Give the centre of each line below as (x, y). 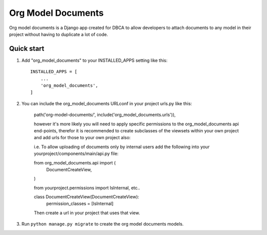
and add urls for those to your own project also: (82, 138)
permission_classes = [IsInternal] (80, 204)
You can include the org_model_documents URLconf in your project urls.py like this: (107, 103)
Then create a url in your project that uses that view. (87, 213)
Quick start (27, 49)
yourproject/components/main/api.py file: (76, 154)
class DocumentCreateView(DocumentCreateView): (87, 197)
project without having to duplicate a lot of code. (59, 34)
